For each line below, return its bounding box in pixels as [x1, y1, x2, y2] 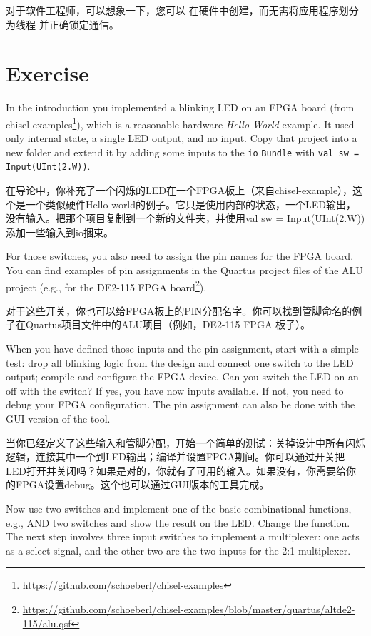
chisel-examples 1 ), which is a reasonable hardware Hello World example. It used [6, 114, 355, 131]
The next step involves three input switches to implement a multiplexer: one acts [6, 529, 360, 544]
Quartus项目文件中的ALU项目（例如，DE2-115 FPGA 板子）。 [25, 317, 311, 332]
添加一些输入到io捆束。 [6, 224, 113, 239]
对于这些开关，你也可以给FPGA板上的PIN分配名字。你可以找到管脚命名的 [6, 303, 352, 318]
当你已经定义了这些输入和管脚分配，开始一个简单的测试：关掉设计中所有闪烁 [6, 435, 365, 450]
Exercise [6, 59, 89, 88]
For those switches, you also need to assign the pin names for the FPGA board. [6, 248, 354, 263]
